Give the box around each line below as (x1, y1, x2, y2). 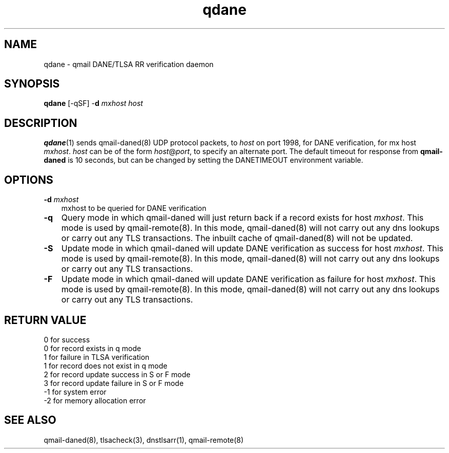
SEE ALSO (4, 414, 56, 427)
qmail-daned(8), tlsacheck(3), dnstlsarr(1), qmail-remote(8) (44, 435, 244, 444)
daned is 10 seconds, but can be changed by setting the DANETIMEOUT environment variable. (44, 156, 363, 165)
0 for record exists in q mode (44, 343, 141, 353)
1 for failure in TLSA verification (44, 352, 150, 361)
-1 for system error (44, 387, 107, 396)
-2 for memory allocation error (44, 396, 146, 405)
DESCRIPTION (4, 116, 77, 130)
